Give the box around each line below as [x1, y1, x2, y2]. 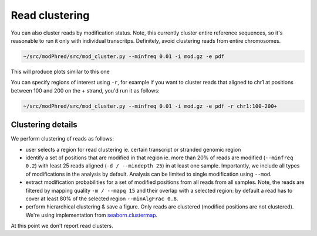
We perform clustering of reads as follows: [11, 135, 114, 142]
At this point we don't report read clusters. [11, 223, 114, 230]
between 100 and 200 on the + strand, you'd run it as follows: [11, 87, 160, 94]
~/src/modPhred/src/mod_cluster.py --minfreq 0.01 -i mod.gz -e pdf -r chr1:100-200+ [23, 102, 277, 110]
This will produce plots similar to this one [11, 68, 110, 75]
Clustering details [11, 120, 77, 130]
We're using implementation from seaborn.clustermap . [25, 211, 158, 218]
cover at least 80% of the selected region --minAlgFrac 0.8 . [25, 195, 178, 202]
